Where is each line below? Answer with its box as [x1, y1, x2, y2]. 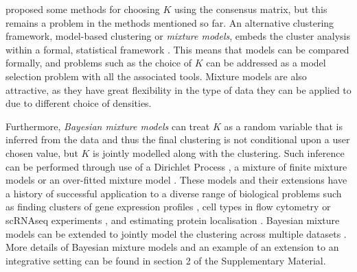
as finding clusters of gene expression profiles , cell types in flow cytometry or [5, 199, 331, 214]
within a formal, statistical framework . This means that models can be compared [5, 42, 349, 56]
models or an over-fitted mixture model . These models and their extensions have [5, 173, 347, 187]
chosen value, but [5, 145, 78, 160]
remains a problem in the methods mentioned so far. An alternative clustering [5, 15, 334, 29]
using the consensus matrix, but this [174, 2, 327, 16]
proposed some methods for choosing [5, 2, 160, 16]
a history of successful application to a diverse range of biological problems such [5, 186, 342, 200]
